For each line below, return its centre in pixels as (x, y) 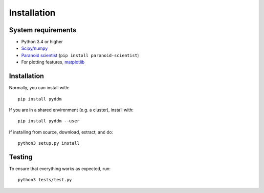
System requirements (43, 30)
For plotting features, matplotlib (53, 62)
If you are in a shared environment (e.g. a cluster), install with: (71, 110)
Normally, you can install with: (39, 88)
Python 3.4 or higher (42, 42)
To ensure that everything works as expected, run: (60, 169)
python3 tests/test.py (45, 180)
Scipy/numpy (34, 48)
